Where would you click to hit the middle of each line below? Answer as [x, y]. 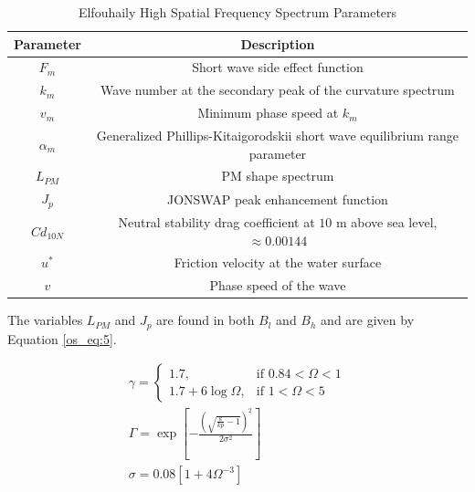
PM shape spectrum [278, 176]
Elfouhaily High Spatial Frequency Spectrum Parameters [237, 12]
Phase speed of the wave [278, 285]
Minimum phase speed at [268, 113]
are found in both [206, 320]
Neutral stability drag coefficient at [216, 221]
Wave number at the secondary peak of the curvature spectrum [278, 90]
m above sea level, [386, 221]
